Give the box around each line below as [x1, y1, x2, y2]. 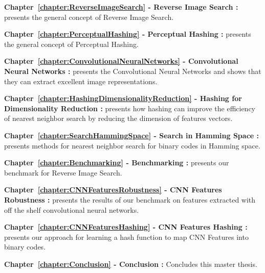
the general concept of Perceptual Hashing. [4, 38, 139, 49]
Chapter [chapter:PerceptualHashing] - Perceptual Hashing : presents [4, 29, 251, 39]
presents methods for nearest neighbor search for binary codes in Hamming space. [4, 140, 260, 151]
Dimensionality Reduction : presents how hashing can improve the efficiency [4, 103, 256, 113]
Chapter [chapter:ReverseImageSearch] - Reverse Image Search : [4, 2, 238, 12]
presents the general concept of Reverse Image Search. [4, 11, 174, 22]
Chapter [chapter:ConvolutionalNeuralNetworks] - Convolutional [4, 56, 238, 66]
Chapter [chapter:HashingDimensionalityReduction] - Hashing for [4, 93, 242, 104]
